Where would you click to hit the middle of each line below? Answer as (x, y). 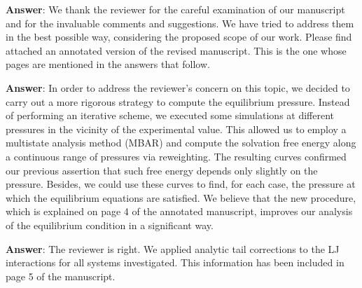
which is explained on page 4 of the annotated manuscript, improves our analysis (179, 211)
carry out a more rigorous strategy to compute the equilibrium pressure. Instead (178, 101)
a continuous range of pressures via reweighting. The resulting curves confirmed (176, 156)
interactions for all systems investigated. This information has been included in (175, 262)
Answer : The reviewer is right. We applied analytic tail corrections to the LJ (173, 248)
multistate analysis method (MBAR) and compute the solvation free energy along (181, 143)
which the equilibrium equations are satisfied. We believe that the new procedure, (181, 197)
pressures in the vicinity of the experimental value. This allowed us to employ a (176, 129)
